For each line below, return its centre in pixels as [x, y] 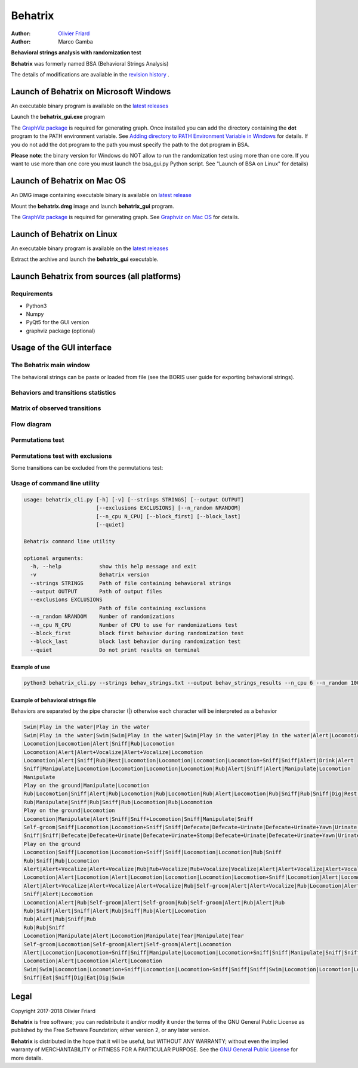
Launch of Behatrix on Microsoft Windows [91, 92]
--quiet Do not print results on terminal [115, 650]
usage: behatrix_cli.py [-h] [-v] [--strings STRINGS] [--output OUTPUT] [134, 499]
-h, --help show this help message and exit [113, 566]
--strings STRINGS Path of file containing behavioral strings [131, 583]
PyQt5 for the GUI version [58, 322]
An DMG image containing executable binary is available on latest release [101, 195]
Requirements [32, 294]
